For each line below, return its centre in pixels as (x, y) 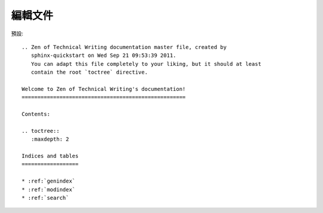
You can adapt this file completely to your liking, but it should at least (146, 64)
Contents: (36, 114)
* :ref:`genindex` (49, 181)
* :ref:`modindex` (49, 189)
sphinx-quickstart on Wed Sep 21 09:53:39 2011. (103, 56)
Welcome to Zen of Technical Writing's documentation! (104, 89)
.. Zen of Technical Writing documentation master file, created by (124, 47)
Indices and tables (50, 156)
